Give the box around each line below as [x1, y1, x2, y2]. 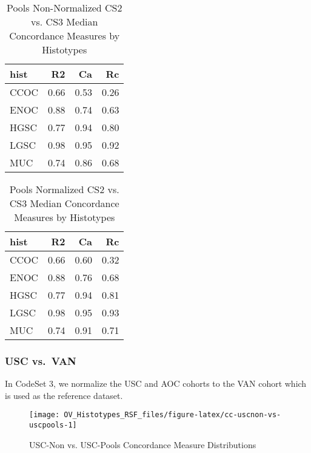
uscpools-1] [29, 421, 77, 430]
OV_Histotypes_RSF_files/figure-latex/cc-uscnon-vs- [64, 410, 281, 420]
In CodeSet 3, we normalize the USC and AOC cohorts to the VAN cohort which [5, 377, 307, 390]
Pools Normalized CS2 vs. [9, 182, 119, 196]
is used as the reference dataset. [5, 389, 123, 401]
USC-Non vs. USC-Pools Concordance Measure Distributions [29, 438, 256, 451]
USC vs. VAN [5, 353, 76, 368]
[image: [29, 410, 60, 420]
